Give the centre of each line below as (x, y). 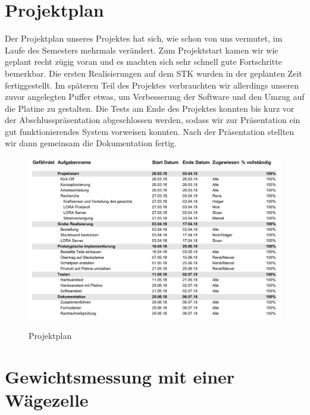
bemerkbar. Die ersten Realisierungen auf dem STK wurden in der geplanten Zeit (154, 73)
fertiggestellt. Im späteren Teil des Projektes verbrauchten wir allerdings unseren (152, 85)
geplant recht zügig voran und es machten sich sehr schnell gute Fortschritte (143, 62)
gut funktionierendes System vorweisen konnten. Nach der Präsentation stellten (150, 131)
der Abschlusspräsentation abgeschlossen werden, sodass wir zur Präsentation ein (153, 120)
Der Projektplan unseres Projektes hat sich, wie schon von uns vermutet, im (144, 38)
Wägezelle (47, 399)
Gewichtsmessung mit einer (120, 376)
